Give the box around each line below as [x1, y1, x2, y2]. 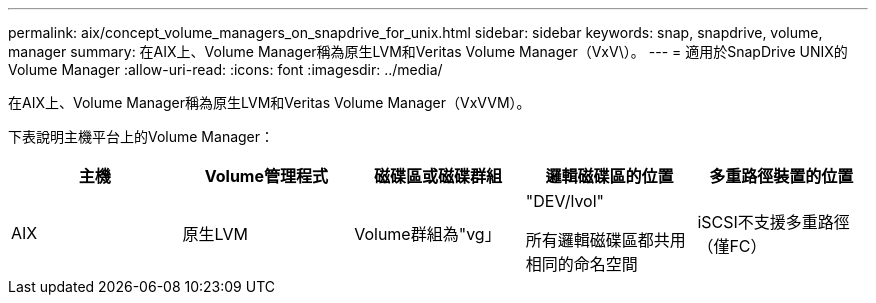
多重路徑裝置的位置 [709, 166, 854, 186]
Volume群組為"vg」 [354, 224, 501, 244]
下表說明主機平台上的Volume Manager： [8, 128, 275, 145]
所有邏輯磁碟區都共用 [525, 230, 686, 250]
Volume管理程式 [204, 166, 328, 186]
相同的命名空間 [525, 254, 638, 274]
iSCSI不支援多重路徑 [697, 212, 850, 232]
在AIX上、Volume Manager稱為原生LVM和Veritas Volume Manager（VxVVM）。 [8, 94, 531, 111]
